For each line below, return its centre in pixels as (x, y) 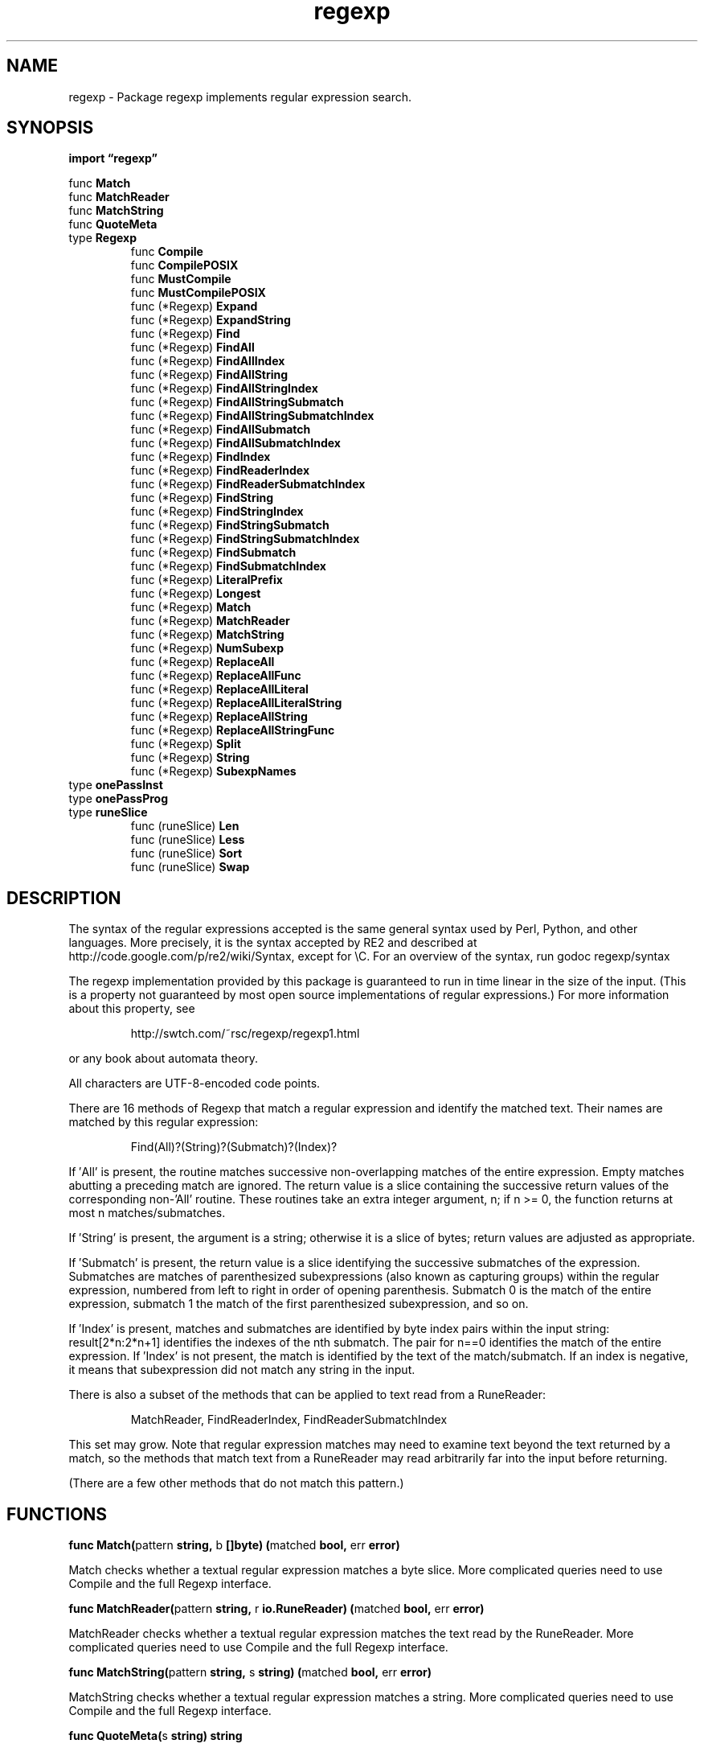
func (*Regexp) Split (186, 744)
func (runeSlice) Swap (190, 867)
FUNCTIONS (57, 1514)
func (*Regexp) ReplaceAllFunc (216, 676)
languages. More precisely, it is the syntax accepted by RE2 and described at (273, 943)
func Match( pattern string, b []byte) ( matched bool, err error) (234, 1545)
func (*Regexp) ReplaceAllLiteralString (236, 703)
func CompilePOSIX (184, 265)
